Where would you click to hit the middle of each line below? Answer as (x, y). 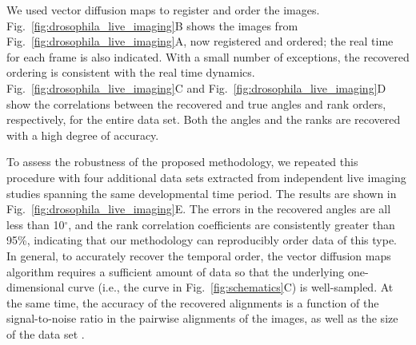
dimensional (36, 287)
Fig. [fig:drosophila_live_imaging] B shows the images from (152, 25)
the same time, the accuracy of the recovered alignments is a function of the (193, 302)
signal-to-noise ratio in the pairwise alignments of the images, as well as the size (202, 318)
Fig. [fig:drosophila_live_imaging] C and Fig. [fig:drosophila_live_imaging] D (196, 87)
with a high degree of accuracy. (83, 135)
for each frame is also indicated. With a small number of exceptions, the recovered (208, 56)
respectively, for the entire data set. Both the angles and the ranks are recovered (204, 119)
